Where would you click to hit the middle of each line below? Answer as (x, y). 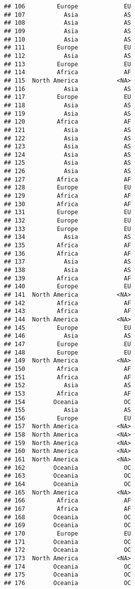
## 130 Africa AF (67, 204)
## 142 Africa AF (67, 303)
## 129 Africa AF (67, 196)
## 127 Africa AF (67, 179)
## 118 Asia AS (67, 105)
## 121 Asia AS (67, 130)
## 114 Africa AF (67, 72)
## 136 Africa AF (67, 253)
